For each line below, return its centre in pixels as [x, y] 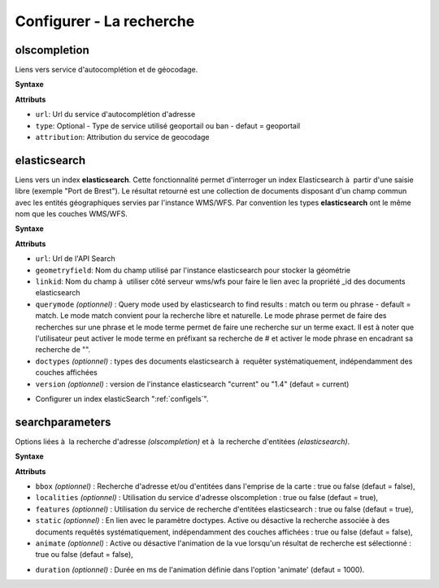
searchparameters [63, 422]
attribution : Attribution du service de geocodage [123, 137]
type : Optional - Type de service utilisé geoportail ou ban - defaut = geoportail [168, 125]
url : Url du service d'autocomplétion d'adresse [115, 115]
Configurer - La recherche [105, 21]
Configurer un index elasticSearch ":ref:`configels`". [122, 399]
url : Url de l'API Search [75, 259]
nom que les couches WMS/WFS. [71, 214]
